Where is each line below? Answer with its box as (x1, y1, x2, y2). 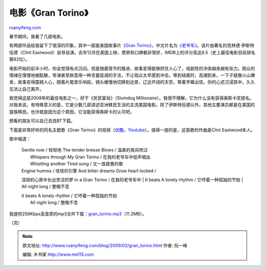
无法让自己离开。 (9, 86, 44, 92)
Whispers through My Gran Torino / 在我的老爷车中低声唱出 (30, 154, 151, 160)
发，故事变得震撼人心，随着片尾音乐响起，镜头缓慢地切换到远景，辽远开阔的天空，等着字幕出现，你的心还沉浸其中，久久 (9, 79, 255, 85)
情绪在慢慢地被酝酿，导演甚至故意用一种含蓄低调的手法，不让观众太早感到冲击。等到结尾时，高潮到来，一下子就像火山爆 (9, 72, 255, 78)
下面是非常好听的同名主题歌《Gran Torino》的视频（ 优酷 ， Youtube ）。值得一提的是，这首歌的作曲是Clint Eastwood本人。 (9, 127, 256, 133)
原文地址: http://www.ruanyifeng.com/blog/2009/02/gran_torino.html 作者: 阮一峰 (22, 242, 188, 248)
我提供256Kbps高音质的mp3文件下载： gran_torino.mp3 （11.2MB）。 (9, 210, 147, 216)
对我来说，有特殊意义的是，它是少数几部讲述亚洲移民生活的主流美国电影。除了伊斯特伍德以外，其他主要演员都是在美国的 (9, 102, 255, 108)
